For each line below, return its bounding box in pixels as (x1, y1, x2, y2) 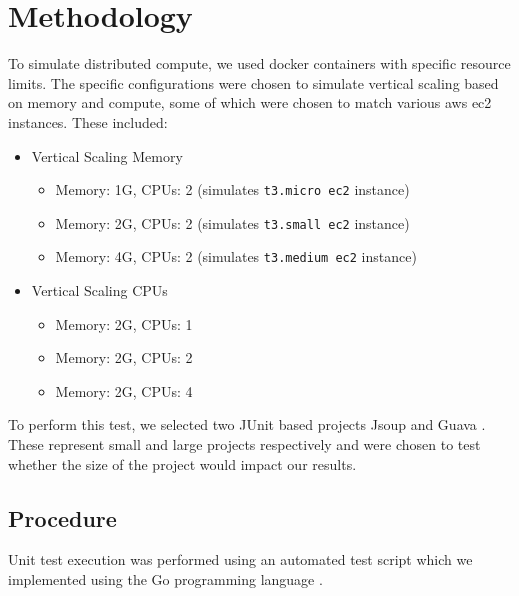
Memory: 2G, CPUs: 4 (55, 380, 193, 401)
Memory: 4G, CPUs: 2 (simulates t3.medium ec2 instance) (55, 246, 417, 267)
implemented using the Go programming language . (8, 569, 323, 590)
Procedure (8, 502, 117, 533)
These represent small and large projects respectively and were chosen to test (8, 434, 481, 455)
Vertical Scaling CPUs (31, 280, 168, 301)
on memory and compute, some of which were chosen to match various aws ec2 (8, 92, 492, 113)
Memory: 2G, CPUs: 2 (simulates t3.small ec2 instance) (55, 212, 410, 233)
